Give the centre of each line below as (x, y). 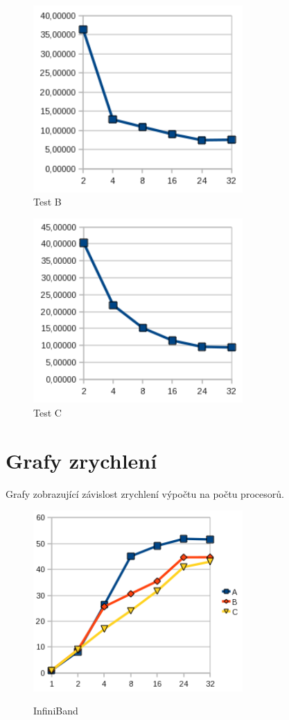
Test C (47, 412)
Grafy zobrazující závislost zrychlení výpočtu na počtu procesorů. (145, 493)
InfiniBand (56, 711)
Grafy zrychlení (81, 460)
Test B (47, 202)
